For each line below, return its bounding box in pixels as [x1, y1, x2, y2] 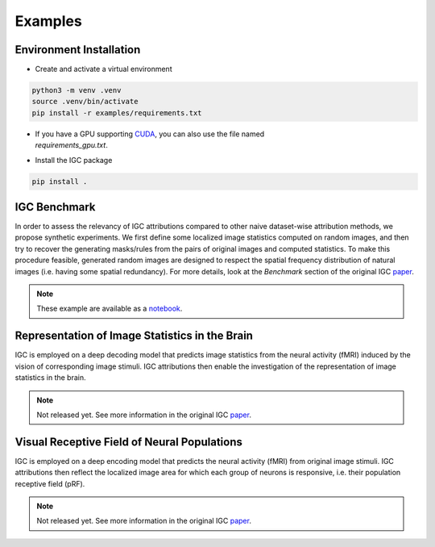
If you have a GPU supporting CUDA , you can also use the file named [35, 129, 265, 139]
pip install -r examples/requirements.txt [31, 108, 202, 117]
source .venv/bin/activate [31, 97, 139, 106]
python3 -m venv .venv [31, 86, 122, 95]
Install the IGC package [35, 155, 113, 165]
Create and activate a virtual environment [35, 65, 172, 74]
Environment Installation [14, 43, 141, 56]
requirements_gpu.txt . [35, 140, 108, 150]
